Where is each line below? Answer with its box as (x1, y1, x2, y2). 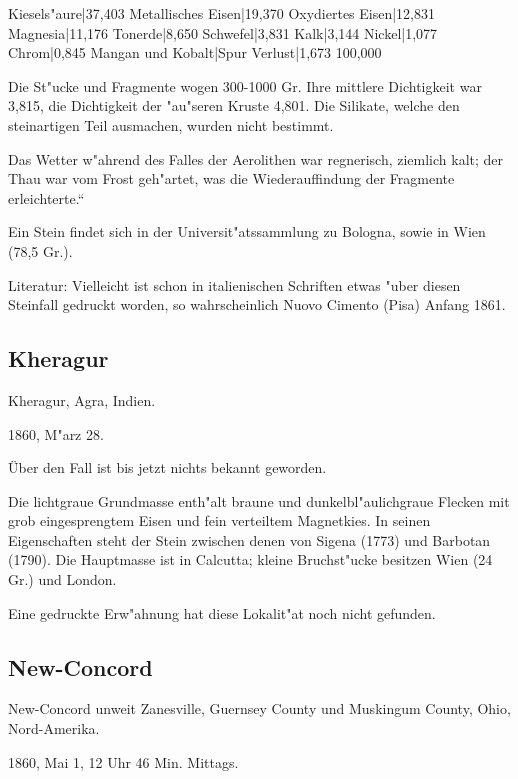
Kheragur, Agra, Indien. (8, 389, 156, 410)
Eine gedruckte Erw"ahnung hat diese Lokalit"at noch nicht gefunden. (8, 602, 436, 623)
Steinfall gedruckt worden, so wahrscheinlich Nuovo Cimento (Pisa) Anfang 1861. (8, 294, 506, 315)
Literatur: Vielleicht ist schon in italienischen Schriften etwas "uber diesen (8, 274, 461, 295)
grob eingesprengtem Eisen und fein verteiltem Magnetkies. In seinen (8, 510, 431, 531)
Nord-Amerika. (8, 718, 100, 739)
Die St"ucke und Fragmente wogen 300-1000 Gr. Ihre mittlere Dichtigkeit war (8, 75, 482, 96)
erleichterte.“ (8, 187, 85, 208)
